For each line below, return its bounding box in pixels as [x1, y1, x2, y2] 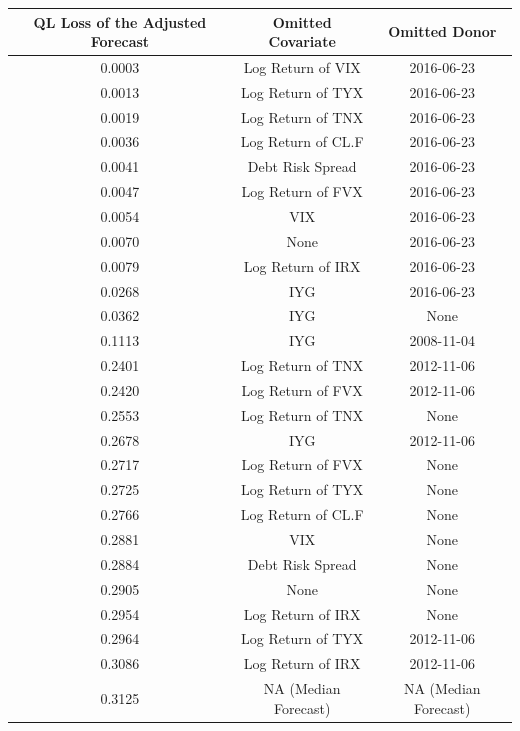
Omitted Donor [388, 21, 497, 42]
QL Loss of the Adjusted [33, 11, 207, 32]
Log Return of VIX [243, 56, 361, 77]
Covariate [268, 31, 336, 52]
